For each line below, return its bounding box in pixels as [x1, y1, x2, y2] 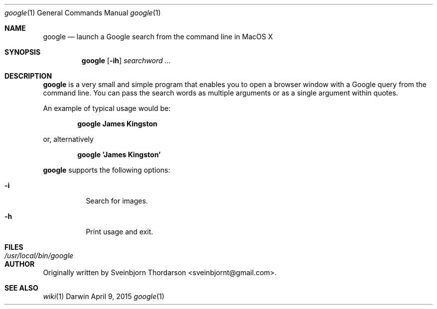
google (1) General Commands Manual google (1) [4, 8, 161, 17]
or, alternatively [43, 135, 94, 143]
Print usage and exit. [86, 227, 153, 236]
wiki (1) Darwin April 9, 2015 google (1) [43, 292, 164, 301]
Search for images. [86, 197, 148, 205]
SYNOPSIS [4, 48, 41, 56]
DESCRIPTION [4, 72, 52, 80]
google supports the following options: [43, 166, 170, 174]
